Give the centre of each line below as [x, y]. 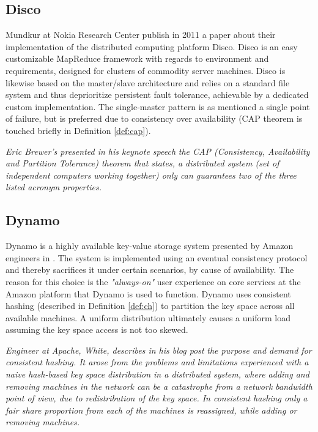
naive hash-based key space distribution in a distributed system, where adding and [157, 374]
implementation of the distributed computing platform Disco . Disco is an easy [152, 46]
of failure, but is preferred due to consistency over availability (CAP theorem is [154, 118]
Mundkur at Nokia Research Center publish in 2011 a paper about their [141, 35]
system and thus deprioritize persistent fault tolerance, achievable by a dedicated [157, 95]
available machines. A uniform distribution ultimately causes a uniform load [148, 317]
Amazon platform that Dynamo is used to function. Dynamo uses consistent [148, 293]
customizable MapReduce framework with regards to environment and [137, 58]
